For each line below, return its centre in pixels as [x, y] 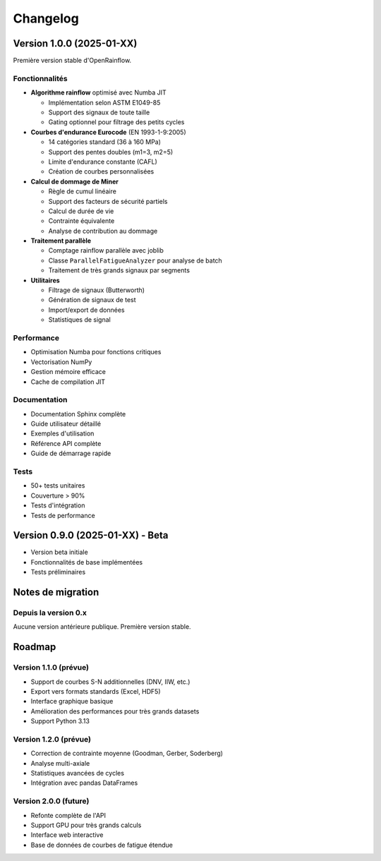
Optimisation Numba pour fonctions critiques [96, 352]
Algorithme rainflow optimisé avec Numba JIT [99, 92]
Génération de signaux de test [92, 300]
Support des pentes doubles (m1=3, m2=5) [111, 152]
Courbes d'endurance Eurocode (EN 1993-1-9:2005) [108, 132]
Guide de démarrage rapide [71, 453]
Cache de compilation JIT [68, 382]
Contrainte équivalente [81, 221]
